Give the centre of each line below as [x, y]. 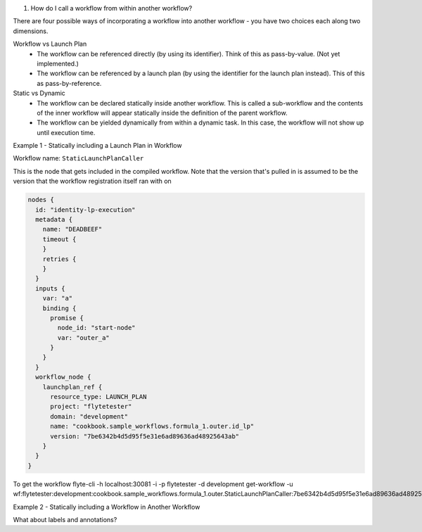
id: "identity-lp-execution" [86, 210]
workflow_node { [63, 377]
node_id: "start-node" [97, 328]
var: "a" [58, 298]
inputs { [50, 288]
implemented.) [58, 63]
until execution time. [66, 132]
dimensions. [31, 31]
